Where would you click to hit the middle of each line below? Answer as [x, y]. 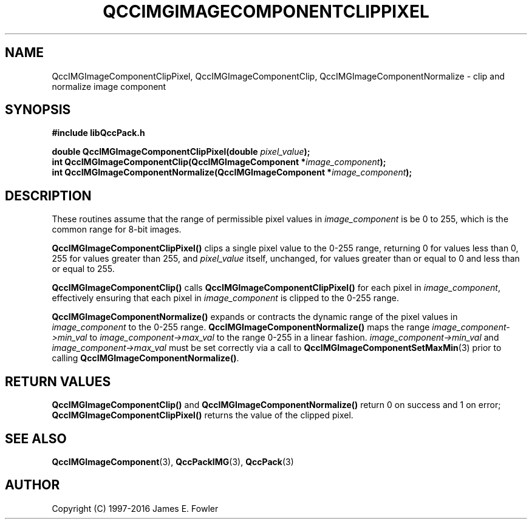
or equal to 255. [83, 269]
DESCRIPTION [48, 196]
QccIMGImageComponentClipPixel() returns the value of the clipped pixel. [203, 415]
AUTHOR [32, 485]
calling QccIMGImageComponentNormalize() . [145, 358]
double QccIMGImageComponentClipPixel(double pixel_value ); [181, 152]
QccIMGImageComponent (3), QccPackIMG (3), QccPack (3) [173, 461]
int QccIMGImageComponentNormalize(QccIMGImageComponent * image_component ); [232, 172]
